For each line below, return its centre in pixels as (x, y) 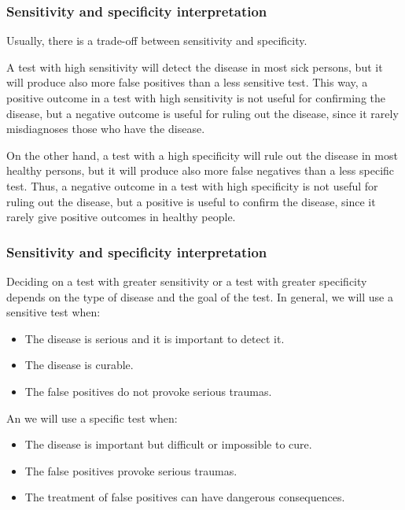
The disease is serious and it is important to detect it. (155, 338)
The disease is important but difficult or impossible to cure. (168, 444)
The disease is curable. (79, 365)
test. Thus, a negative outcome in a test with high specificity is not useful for (192, 185)
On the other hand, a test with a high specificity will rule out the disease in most (202, 155)
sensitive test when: (53, 312)
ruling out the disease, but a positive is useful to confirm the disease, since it (191, 201)
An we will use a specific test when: (92, 418)
